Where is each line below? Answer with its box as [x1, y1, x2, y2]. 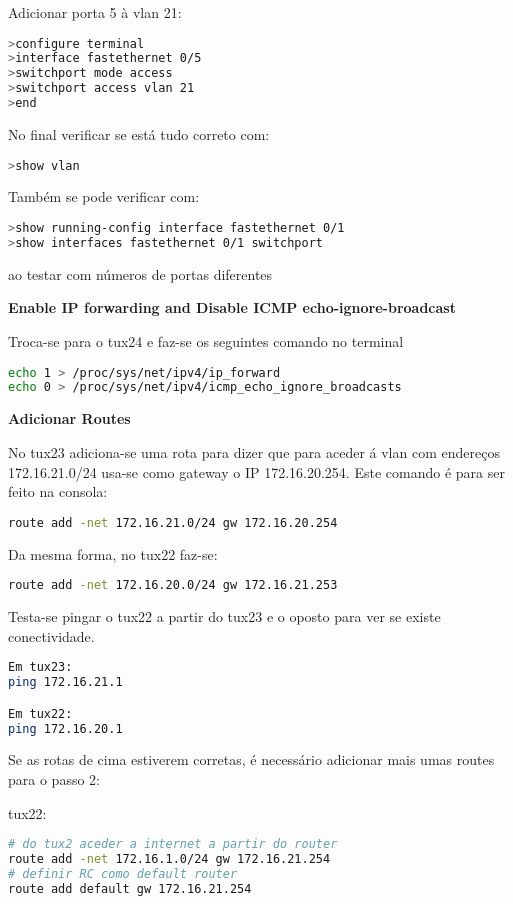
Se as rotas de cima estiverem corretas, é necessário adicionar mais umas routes [8, 749, 495, 770]
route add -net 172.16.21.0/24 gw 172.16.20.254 [8, 515, 338, 530]
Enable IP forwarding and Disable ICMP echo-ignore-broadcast [8, 297, 456, 318]
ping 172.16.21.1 [8, 675, 123, 690]
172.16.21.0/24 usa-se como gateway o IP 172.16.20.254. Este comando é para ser [8, 461, 505, 482]
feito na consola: [8, 481, 108, 502]
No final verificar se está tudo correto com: [8, 123, 270, 144]
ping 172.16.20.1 [8, 721, 123, 736]
